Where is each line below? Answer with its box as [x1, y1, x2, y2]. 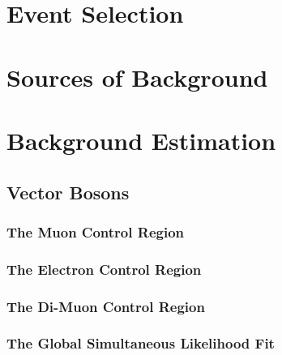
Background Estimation [6, 123, 276, 156]
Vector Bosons [6, 179, 130, 204]
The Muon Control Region [6, 221, 184, 242]
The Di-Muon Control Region [6, 296, 205, 316]
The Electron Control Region [6, 259, 202, 279]
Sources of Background [6, 60, 268, 93]
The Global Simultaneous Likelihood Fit [6, 333, 275, 353]
